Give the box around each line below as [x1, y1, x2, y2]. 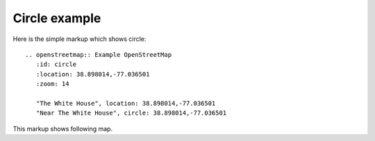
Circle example [12, 10, 101, 26]
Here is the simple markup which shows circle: [12, 35, 147, 43]
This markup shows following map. [12, 124, 113, 133]
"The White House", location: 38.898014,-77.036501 [35, 99, 216, 107]
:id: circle [35, 60, 77, 69]
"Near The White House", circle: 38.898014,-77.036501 [35, 109, 227, 117]
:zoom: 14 [35, 80, 69, 88]
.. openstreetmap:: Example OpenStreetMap [25, 51, 172, 58]
